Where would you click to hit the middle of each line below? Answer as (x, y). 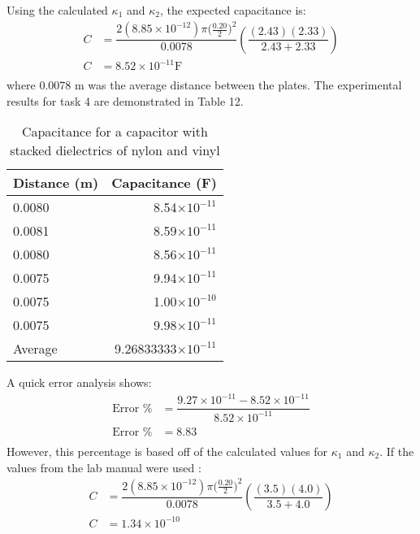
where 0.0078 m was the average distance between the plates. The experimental (204, 85)
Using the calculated (57, 10)
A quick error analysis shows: (79, 382)
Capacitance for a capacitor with (115, 132)
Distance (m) (56, 183)
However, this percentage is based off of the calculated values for (167, 451)
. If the (397, 451)
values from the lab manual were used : (104, 467)
